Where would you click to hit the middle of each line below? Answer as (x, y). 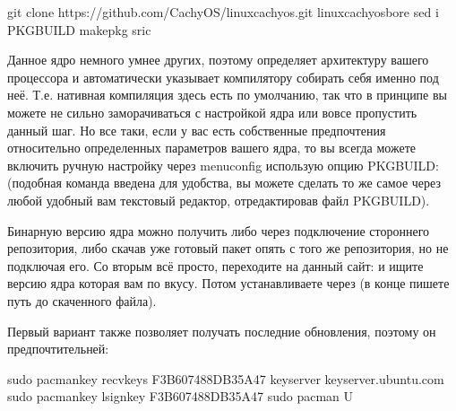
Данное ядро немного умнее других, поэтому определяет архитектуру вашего (218, 60)
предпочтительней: (58, 349)
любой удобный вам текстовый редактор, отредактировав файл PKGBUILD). (219, 200)
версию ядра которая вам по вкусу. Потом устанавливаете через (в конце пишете (228, 283)
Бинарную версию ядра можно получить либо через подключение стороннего (219, 230)
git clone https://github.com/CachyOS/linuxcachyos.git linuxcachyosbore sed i (223, 12)
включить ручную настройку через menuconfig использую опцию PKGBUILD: (223, 165)
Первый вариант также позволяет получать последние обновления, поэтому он (222, 331)
